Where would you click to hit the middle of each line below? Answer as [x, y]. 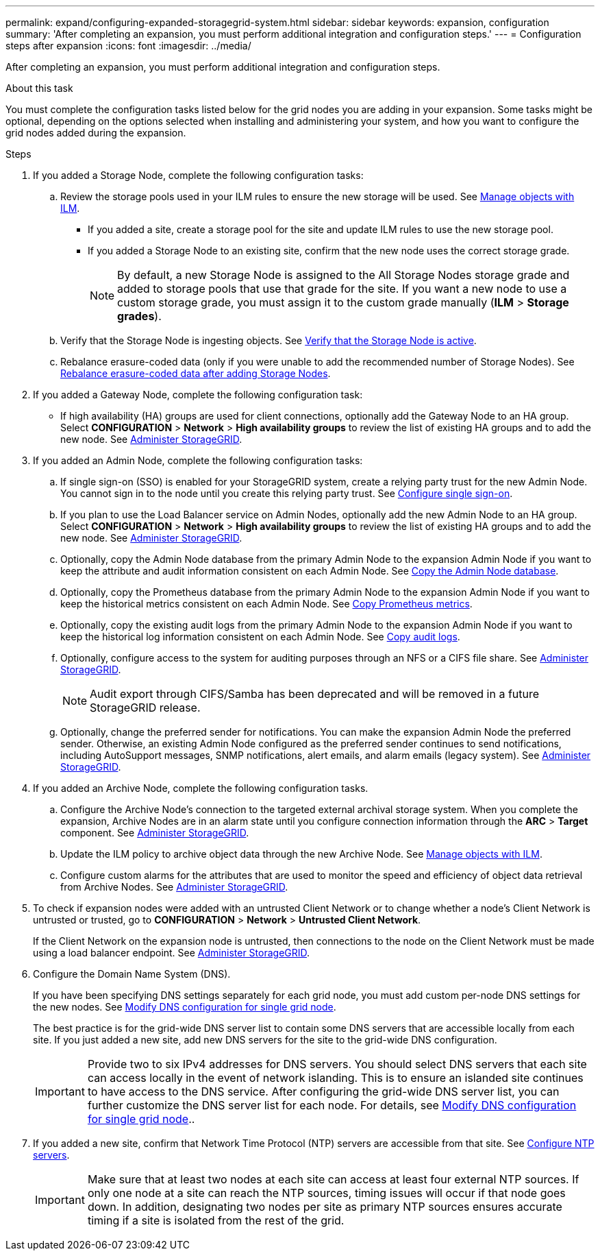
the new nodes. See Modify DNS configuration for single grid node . [185, 1007]
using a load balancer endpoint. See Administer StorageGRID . [172, 953]
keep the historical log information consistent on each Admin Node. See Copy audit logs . [260, 637]
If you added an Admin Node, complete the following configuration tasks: [198, 460]
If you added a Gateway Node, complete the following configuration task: [198, 395]
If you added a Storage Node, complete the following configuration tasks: [198, 175]
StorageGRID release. [145, 708]
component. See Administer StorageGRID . [155, 833]
